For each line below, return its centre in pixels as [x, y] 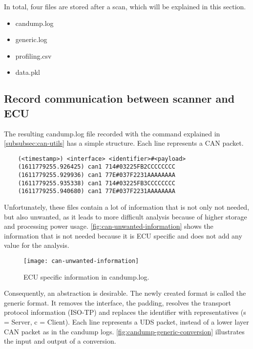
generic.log [31, 39]
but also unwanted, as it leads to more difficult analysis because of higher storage [126, 216]
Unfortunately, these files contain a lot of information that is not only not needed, [127, 207]
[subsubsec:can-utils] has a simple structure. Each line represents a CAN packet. [124, 143]
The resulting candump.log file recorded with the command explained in [112, 133]
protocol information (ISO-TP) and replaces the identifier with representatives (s [125, 312]
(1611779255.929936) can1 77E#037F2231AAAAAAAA [96, 175]
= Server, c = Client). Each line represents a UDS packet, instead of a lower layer [126, 322]
